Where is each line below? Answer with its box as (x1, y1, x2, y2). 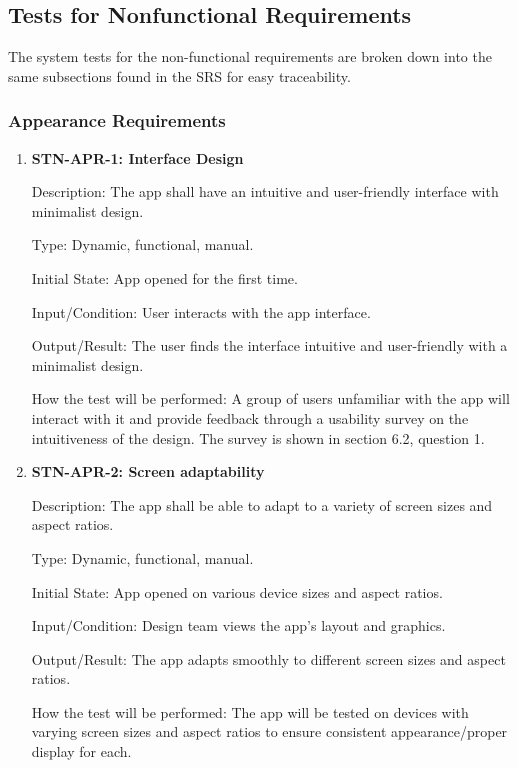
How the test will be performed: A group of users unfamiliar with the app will (31, 388, 510, 409)
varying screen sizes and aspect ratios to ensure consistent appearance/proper (31, 721, 508, 742)
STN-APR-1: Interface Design (31, 147, 244, 168)
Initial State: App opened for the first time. (31, 267, 298, 288)
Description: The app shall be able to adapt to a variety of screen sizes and (31, 494, 493, 515)
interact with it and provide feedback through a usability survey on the (31, 407, 469, 428)
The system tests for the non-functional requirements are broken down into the (8, 46, 492, 67)
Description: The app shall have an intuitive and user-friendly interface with (31, 181, 499, 202)
